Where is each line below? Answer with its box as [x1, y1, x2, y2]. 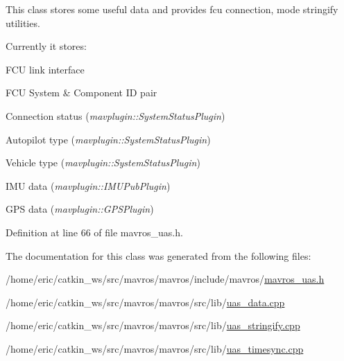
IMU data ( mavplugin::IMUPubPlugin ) [6, 178, 171, 193]
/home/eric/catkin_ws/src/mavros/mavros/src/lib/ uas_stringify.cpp [6, 318, 300, 333]
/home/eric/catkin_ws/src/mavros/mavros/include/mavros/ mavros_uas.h [6, 272, 325, 286]
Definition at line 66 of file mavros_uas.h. [6, 224, 183, 239]
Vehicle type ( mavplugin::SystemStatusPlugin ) [6, 155, 200, 170]
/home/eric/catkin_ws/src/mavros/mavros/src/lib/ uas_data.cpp [6, 294, 285, 309]
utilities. [6, 15, 40, 30]
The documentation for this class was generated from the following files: [6, 248, 311, 263]
